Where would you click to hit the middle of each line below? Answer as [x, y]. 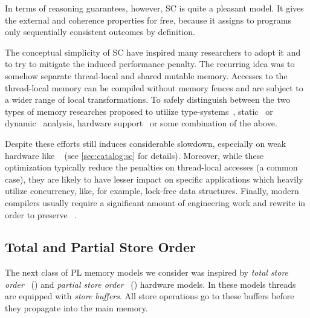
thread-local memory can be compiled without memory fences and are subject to [154, 87]
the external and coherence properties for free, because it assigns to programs [148, 20]
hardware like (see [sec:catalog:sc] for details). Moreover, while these [134, 155]
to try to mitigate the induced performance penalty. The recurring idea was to [150, 64]
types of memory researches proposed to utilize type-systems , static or [139, 111]
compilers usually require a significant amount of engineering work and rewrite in [155, 202]
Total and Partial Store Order [100, 247]
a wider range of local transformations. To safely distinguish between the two [148, 99]
